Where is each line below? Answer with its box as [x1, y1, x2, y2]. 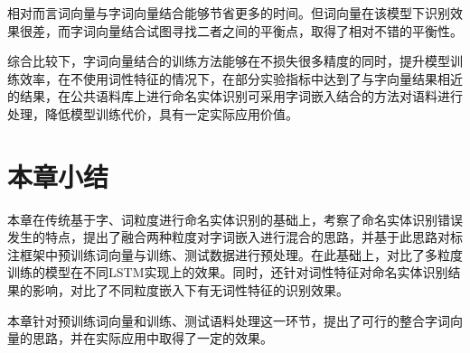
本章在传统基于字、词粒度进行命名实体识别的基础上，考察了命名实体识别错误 [7, 209, 463, 228]
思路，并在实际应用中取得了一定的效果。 [32, 329, 273, 348]
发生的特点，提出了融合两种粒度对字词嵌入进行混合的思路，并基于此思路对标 [7, 228, 463, 246]
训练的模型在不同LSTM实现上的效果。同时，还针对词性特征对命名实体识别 [7, 263, 448, 282]
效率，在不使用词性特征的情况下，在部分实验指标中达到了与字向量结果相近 [19, 69, 463, 88]
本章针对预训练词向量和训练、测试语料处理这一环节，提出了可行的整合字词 [7, 311, 450, 330]
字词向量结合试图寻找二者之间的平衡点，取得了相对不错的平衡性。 [70, 21, 463, 40]
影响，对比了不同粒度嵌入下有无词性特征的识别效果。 [32, 281, 349, 300]
